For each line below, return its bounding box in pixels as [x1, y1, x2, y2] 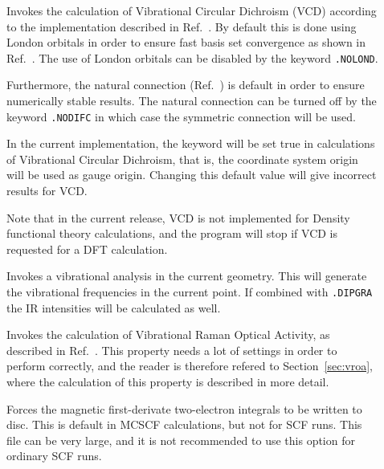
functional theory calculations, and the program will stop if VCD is [6, 225, 338, 242]
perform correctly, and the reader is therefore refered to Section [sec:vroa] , [6, 357, 374, 374]
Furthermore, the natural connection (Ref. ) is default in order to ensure [6, 76, 365, 93]
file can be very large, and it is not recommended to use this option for [6, 431, 355, 448]
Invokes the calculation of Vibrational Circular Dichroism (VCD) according [6, 2, 377, 18]
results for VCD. [6, 182, 88, 199]
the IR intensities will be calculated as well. [6, 299, 221, 316]
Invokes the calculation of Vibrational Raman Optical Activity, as [6, 326, 330, 343]
